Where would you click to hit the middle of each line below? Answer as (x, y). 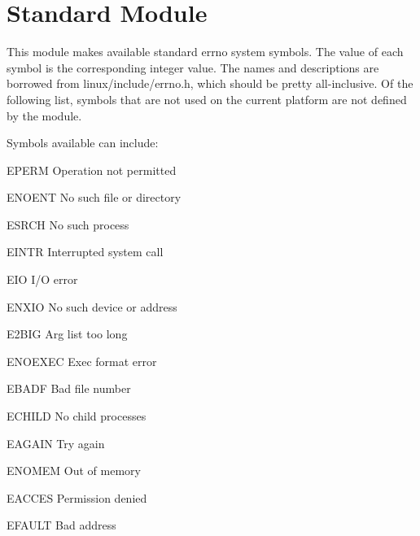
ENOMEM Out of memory (74, 471)
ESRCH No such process (68, 224)
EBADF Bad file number (69, 388)
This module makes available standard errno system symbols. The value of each (205, 52)
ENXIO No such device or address (92, 306)
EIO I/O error (42, 279)
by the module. (44, 115)
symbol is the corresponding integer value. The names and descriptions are (193, 67)
